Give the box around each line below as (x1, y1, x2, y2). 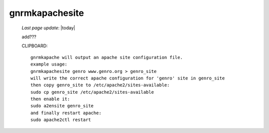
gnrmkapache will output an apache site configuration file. (30, 55, 183, 60)
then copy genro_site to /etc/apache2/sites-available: (30, 82, 170, 88)
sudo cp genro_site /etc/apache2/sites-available (30, 89, 154, 95)
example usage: (30, 62, 68, 67)
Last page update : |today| (21, 25, 76, 31)
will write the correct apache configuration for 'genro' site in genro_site (30, 75, 225, 81)
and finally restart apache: (30, 110, 102, 116)
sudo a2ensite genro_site (30, 103, 94, 109)
